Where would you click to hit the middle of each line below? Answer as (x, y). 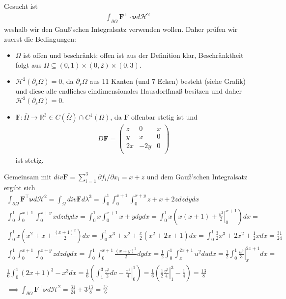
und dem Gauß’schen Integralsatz (197, 176)
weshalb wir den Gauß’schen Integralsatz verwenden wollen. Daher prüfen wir (121, 29)
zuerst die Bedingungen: (40, 38)
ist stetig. (29, 160)
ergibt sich (20, 187)
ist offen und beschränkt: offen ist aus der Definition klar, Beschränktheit (133, 55)
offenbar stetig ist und (164, 117)
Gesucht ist (21, 6)
